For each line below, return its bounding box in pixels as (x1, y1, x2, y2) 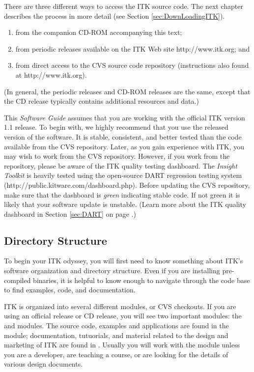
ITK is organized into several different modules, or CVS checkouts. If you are (4, 301, 236, 311)
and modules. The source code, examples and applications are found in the (4, 320, 229, 331)
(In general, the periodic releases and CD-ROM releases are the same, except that (4, 86, 251, 96)
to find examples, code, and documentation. (4, 285, 136, 295)
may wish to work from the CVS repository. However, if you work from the (4, 151, 230, 161)
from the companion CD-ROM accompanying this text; (15, 27, 182, 37)
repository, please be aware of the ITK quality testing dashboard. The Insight (4, 160, 237, 171)
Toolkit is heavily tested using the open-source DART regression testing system (4, 170, 242, 180)
